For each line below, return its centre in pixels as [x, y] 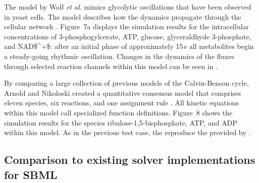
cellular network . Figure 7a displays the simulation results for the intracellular [127, 26]
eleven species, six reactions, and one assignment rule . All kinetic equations [121, 103]
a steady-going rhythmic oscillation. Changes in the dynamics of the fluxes [119, 56]
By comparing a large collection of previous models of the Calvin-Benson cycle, [126, 83]
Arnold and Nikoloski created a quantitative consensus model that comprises [123, 93]
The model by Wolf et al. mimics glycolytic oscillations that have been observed [128, 7]
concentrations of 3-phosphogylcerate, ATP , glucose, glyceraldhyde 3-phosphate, [128, 36]
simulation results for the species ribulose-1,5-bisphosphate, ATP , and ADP [121, 122]
